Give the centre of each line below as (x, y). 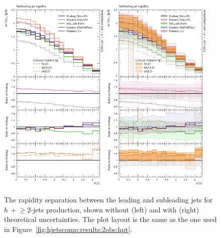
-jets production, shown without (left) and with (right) (115, 209)
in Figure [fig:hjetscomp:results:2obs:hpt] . (68, 229)
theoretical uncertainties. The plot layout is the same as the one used (111, 219)
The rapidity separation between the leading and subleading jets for (108, 200)
